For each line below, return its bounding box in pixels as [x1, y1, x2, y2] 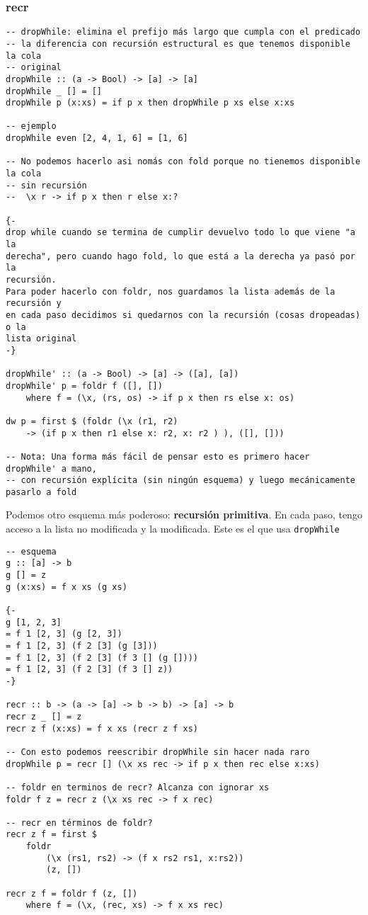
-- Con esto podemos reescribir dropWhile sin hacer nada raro [6, 746, 310, 757]
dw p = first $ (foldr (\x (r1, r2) [6, 416, 178, 426]
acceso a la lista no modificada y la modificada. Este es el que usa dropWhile [6, 521, 340, 536]
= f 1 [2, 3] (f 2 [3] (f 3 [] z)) [6, 664, 173, 675]
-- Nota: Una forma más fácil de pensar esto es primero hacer [6, 451, 310, 462]
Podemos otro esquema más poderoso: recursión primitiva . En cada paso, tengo [6, 507, 362, 522]
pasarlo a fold [6, 487, 77, 497]
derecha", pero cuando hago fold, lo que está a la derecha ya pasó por [6, 251, 355, 261]
